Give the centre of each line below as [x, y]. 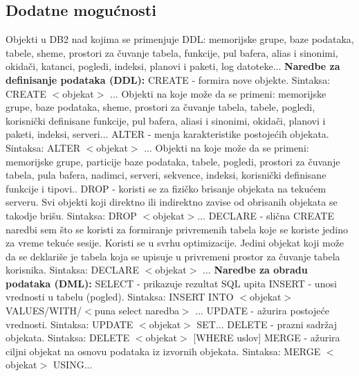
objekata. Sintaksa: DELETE [68, 338]
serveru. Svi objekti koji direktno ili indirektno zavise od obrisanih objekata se [172, 202]
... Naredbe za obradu [255, 270]
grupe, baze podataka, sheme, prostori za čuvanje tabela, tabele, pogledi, [160, 107]
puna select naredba [137, 311]
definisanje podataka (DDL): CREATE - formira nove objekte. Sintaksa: [168, 79]
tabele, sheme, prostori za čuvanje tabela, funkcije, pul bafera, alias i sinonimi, [172, 52]
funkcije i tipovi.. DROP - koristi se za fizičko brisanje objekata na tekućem [166, 188]
